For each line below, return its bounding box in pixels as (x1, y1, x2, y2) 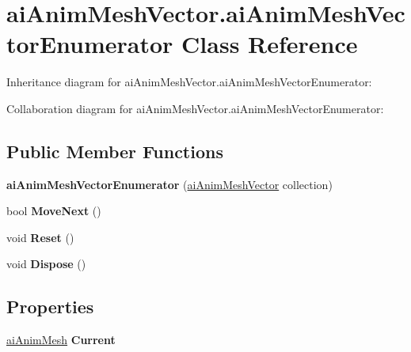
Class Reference (181, 28, 358, 60)
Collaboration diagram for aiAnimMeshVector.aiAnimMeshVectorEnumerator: (6, 100, 384, 116)
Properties (6, 294, 94, 319)
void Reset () (6, 229, 74, 245)
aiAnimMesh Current (6, 331, 116, 348)
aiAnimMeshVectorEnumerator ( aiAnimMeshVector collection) (6, 176, 333, 192)
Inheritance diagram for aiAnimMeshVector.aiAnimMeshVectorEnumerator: (6, 74, 372, 90)
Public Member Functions (6, 138, 223, 163)
